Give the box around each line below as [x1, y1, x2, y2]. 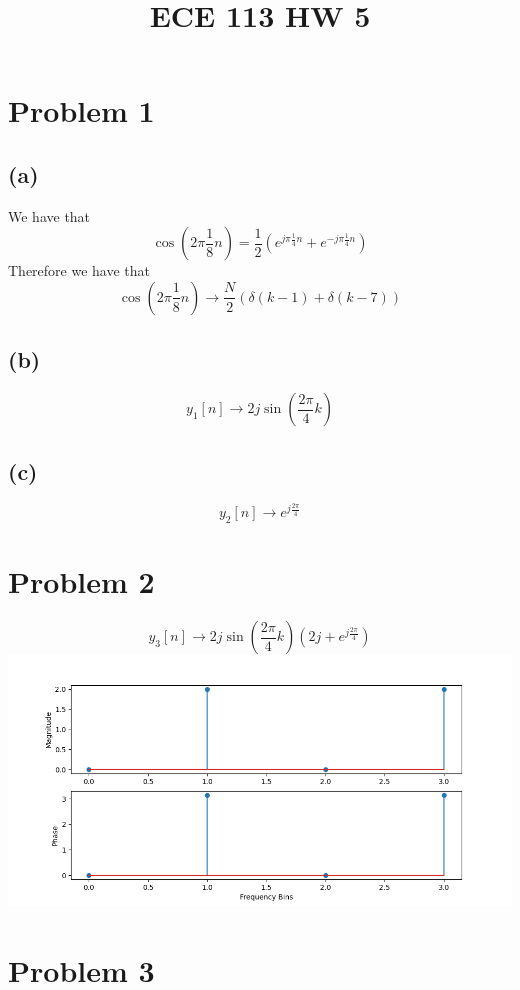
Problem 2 [8, 561, 155, 602]
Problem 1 [8, 90, 155, 131]
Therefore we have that [8, 260, 151, 281]
